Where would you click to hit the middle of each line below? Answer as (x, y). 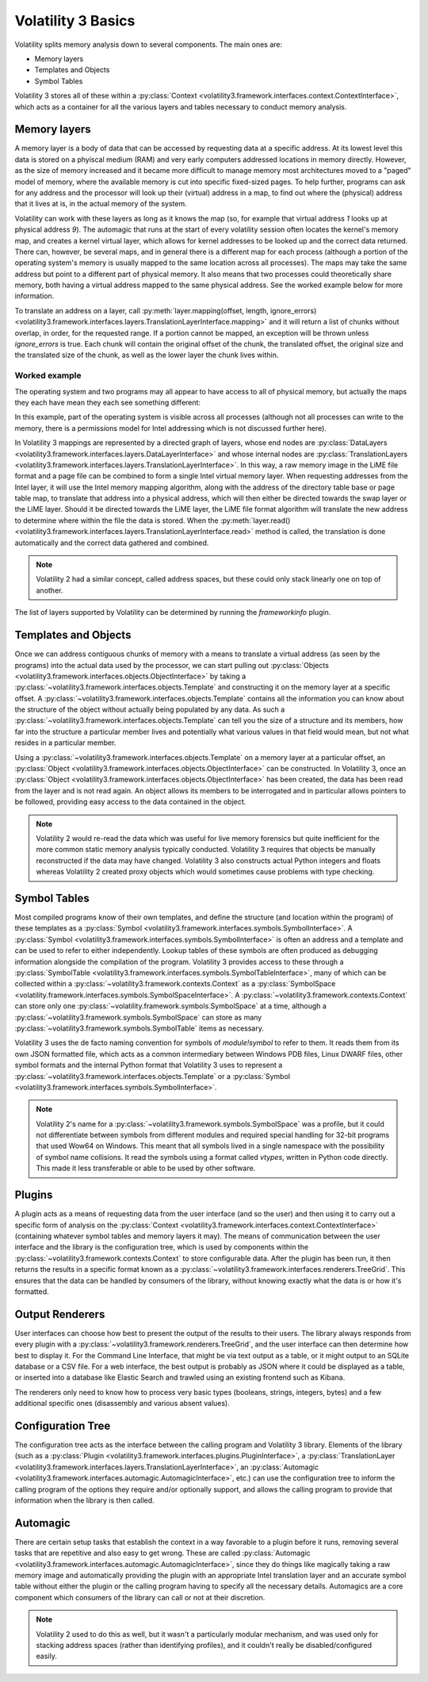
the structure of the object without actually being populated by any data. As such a (150, 709)
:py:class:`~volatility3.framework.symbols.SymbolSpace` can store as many (138, 1017)
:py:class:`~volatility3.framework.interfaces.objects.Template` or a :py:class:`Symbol (153, 1076)
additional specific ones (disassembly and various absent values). (122, 1404)
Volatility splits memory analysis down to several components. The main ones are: (149, 44)
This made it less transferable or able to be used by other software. (146, 1168)
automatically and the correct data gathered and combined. (112, 543)
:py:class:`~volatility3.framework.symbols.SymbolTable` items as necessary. (139, 1028)
